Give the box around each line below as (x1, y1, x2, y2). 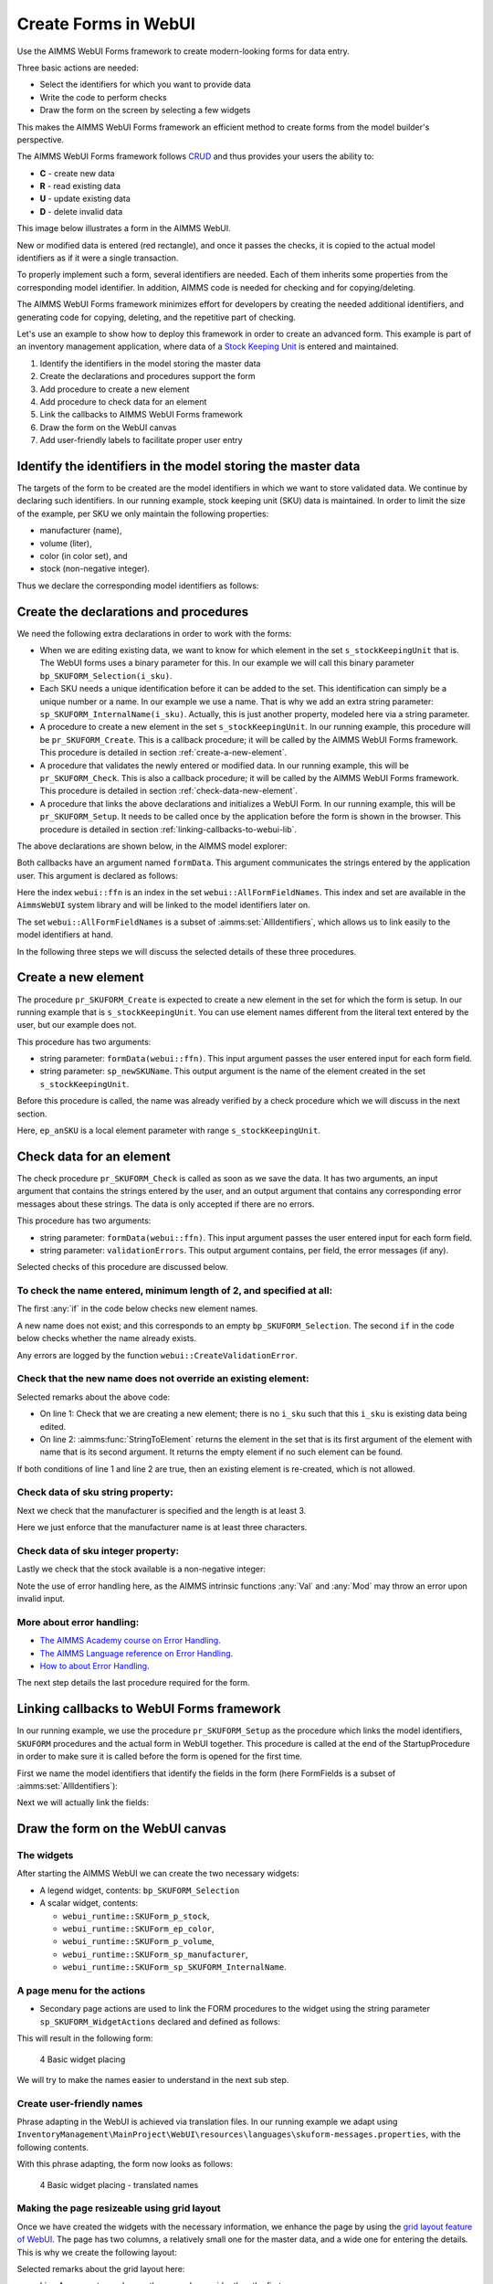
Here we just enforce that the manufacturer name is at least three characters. (16, 1522, 308, 1533)
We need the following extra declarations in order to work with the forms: (16, 628, 292, 639)
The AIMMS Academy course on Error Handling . (39, 1635, 221, 1646)
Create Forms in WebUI (16, 14, 196, 34)
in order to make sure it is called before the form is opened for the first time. (16, 1750, 303, 1762)
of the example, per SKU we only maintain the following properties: (16, 508, 269, 519)
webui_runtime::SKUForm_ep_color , (62, 1923, 215, 1934)
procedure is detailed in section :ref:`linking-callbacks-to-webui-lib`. (39, 823, 297, 835)
